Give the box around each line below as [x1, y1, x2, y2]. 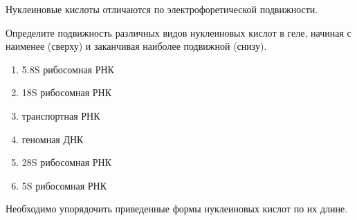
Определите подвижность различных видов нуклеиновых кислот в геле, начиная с [6, 25, 351, 39]
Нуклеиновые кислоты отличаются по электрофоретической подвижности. [6, 2, 318, 16]
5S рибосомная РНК [21, 178, 107, 192]
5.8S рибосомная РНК [21, 62, 114, 76]
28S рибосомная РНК [21, 155, 112, 169]
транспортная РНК [21, 108, 100, 122]
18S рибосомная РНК [21, 85, 112, 100]
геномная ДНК [21, 131, 84, 146]
